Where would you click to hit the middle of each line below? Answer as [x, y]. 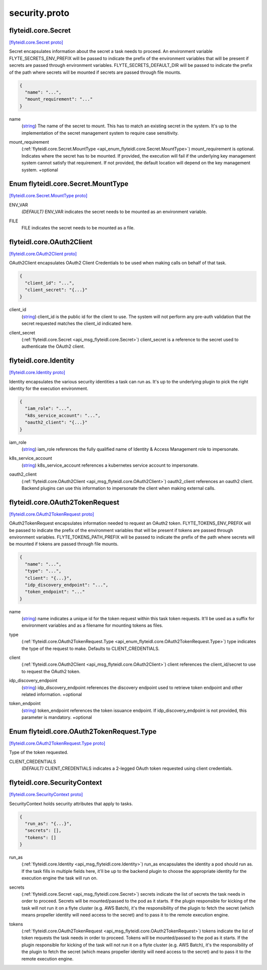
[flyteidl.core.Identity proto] [37, 373]
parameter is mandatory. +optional [57, 717]
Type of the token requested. [39, 753]
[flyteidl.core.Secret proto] [36, 43]
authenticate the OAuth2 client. [53, 346]
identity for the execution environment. [49, 388]
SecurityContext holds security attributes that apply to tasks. [71, 804]
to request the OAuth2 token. [51, 671]
